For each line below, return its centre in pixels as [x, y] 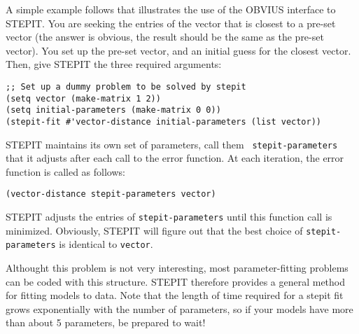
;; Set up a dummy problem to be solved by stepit [126, 86]
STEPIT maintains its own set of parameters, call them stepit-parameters [172, 144]
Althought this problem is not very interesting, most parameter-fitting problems [177, 268]
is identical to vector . [106, 244]
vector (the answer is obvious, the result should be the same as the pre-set [165, 37]
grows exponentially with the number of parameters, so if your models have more [179, 308]
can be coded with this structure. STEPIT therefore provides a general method [176, 281]
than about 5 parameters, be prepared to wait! [106, 322]
